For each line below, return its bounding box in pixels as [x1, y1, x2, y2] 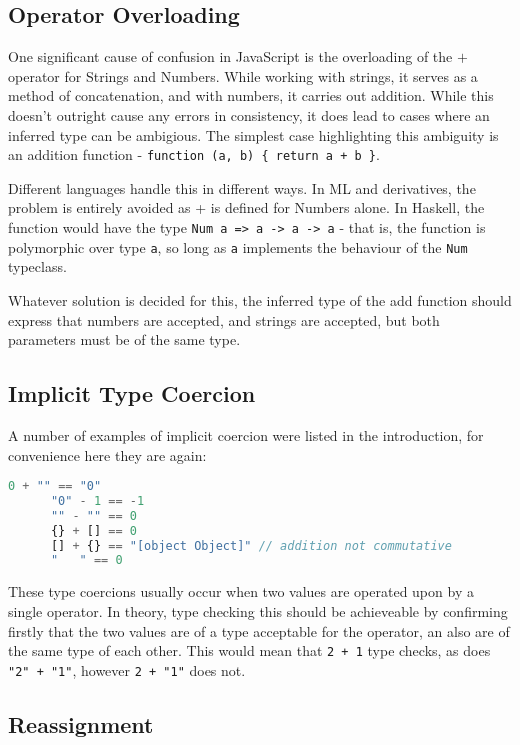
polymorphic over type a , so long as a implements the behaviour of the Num [8, 236, 468, 257]
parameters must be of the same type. [8, 329, 241, 350]
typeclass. [8, 256, 67, 277]
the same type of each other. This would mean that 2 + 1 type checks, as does [8, 640, 491, 661]
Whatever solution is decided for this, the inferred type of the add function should [8, 289, 512, 310]
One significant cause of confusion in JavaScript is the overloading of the [8, 46, 453, 67]
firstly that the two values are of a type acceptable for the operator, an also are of [8, 620, 510, 641]
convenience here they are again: [8, 444, 207, 465]
